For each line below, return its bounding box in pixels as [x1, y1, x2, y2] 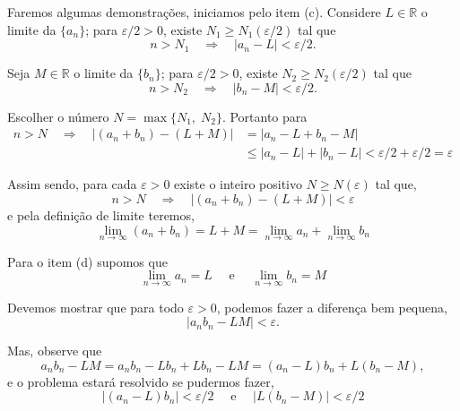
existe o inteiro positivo [174, 175, 302, 193]
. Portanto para [221, 107, 308, 125]
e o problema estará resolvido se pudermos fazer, [7, 372, 274, 390]
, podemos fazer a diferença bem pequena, [216, 297, 447, 316]
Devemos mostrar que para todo [7, 297, 184, 316]
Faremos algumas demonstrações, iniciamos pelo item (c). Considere [7, 3, 381, 21]
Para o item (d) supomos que [7, 252, 168, 270]
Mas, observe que [7, 341, 102, 360]
